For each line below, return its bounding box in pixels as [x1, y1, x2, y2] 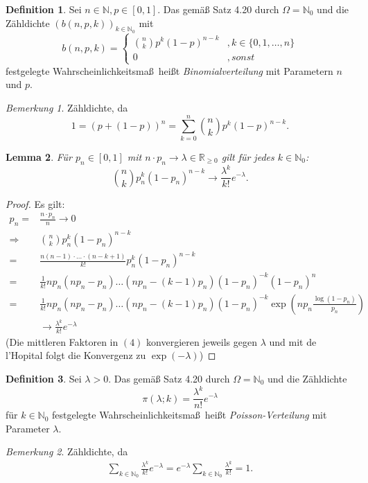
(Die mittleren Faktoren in [6, 334, 119, 349]
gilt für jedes [221, 149, 274, 164]
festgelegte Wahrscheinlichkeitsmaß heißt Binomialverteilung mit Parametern [6, 63, 333, 78]
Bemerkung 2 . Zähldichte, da [6, 444, 128, 459]
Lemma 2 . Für [6, 149, 73, 164]
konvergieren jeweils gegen [146, 334, 258, 349]
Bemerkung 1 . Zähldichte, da [6, 100, 128, 115]
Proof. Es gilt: [6, 196, 65, 211]
